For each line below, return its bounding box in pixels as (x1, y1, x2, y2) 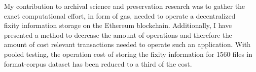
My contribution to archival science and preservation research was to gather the (4, 1, 245, 11)
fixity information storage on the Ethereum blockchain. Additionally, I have (4, 20, 232, 30)
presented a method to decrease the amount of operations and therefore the (4, 29, 232, 40)
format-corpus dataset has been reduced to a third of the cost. (4, 58, 192, 69)
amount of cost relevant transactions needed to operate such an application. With (4, 39, 251, 49)
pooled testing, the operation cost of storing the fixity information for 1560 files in (4, 48, 253, 59)
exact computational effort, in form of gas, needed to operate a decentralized (4, 10, 236, 21)
